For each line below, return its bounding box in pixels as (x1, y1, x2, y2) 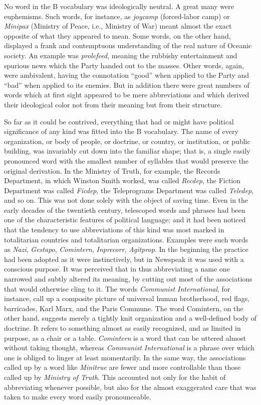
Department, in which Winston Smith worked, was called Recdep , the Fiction (4, 175, 241, 186)
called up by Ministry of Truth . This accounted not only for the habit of (4, 371, 226, 382)
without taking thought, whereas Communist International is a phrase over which (4, 342, 255, 353)
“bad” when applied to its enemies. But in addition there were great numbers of (4, 79, 249, 90)
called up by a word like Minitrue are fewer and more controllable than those (4, 362, 241, 372)
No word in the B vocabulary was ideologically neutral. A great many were (4, 1, 234, 11)
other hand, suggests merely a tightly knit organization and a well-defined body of (4, 313, 256, 323)
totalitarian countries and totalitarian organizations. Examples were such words (4, 234, 248, 244)
